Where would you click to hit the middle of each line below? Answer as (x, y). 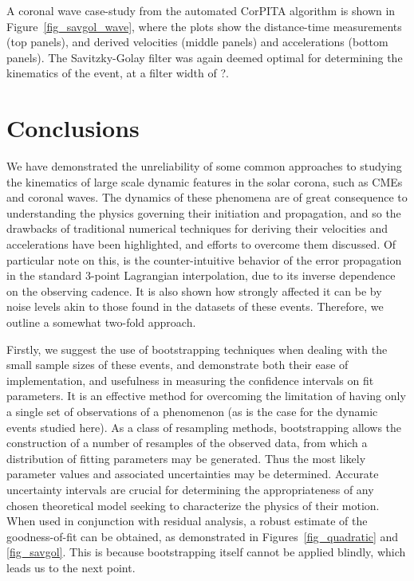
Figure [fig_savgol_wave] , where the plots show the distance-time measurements (204, 26)
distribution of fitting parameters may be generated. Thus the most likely (186, 458)
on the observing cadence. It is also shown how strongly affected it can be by (194, 290)
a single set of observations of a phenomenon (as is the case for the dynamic (192, 411)
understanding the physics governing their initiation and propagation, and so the (204, 212)
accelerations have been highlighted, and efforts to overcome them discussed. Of (201, 244)
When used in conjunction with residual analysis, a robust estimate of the (187, 521)
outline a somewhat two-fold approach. (101, 322)
